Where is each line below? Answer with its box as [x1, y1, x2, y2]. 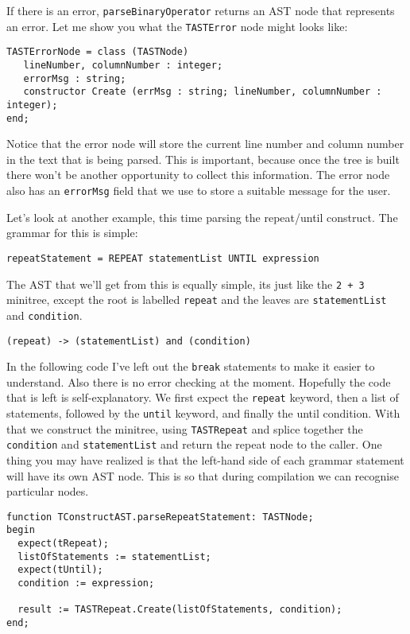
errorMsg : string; [23, 72, 126, 84]
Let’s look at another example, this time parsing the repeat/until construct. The [6, 208, 398, 225]
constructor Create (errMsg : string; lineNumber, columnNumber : [23, 86, 382, 98]
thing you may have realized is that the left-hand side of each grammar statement [6, 452, 404, 469]
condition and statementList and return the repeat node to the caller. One [6, 436, 382, 453]
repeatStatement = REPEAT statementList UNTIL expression [6, 252, 319, 264]
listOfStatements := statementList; [17, 550, 211, 562]
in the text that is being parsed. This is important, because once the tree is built [6, 150, 400, 167]
